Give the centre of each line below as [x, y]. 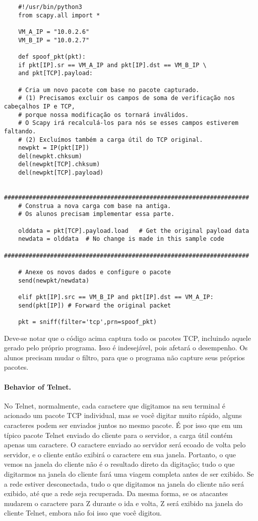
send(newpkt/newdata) [54, 280]
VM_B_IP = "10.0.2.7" [54, 40]
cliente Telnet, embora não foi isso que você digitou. [83, 513]
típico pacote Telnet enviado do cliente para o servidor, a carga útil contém [118, 435]
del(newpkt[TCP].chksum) [59, 164]
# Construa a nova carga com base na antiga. [95, 206]
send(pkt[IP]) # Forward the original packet [95, 305]
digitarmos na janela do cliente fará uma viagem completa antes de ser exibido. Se [129, 473]
